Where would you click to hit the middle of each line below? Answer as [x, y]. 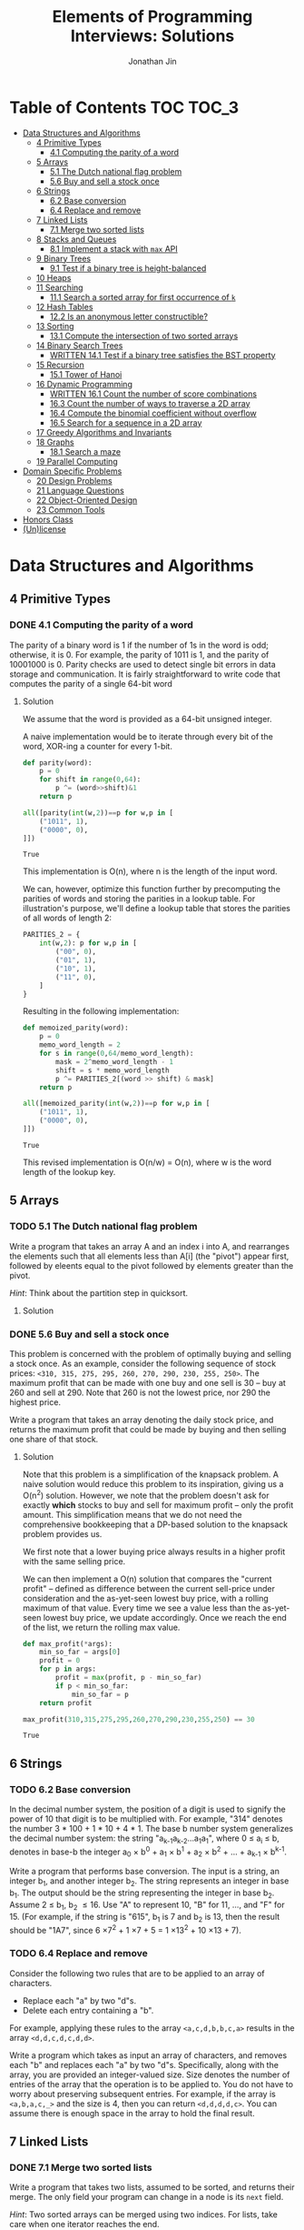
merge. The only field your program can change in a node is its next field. [147, 2197]
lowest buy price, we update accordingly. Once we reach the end [165, 1617]
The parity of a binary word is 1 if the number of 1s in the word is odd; [139, 645]
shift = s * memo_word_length [113, 1070]
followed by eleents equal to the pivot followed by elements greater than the [152, 1265]
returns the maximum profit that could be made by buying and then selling [148, 1429]
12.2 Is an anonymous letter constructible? [129, 316]
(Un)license [44, 528]
